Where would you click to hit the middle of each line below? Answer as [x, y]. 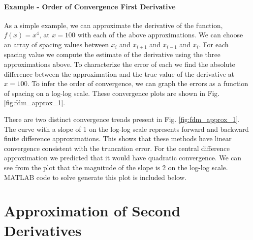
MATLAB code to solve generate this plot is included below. [95, 177]
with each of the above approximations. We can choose [160, 35]
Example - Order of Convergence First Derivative [90, 6]
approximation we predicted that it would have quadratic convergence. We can [123, 158]
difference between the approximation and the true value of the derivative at [119, 74]
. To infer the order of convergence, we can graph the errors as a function [138, 83]
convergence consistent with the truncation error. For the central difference [117, 148]
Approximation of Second [92, 211]
